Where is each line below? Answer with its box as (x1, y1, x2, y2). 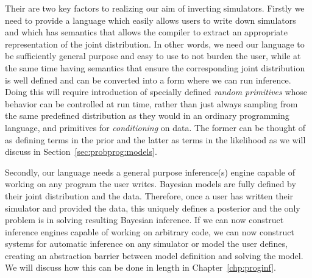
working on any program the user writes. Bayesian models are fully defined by (5, 177, 296, 190)
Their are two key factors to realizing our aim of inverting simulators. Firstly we (5, 2, 305, 14)
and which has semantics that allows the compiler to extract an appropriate (5, 26, 288, 38)
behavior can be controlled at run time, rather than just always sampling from (5, 97, 298, 110)
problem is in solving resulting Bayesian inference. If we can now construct (5, 213, 284, 226)
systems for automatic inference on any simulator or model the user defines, (5, 237, 288, 250)
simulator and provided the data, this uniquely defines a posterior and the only (5, 201, 300, 214)
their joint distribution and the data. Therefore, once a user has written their (5, 189, 294, 202)
